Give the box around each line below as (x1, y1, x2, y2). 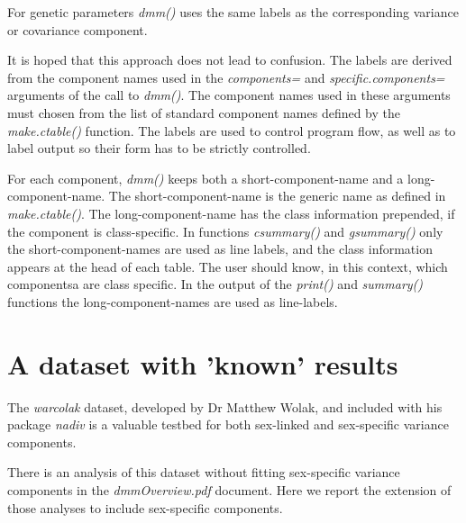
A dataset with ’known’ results (7, 345, 398, 382)
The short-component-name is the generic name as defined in (108, 186, 446, 205)
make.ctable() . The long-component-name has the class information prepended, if (7, 203, 455, 222)
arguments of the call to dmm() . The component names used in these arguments (7, 86, 451, 104)
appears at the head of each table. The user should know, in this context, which (7, 257, 448, 275)
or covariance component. (7, 20, 148, 39)
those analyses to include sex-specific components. (7, 498, 283, 517)
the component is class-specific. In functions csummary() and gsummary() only (7, 221, 443, 240)
